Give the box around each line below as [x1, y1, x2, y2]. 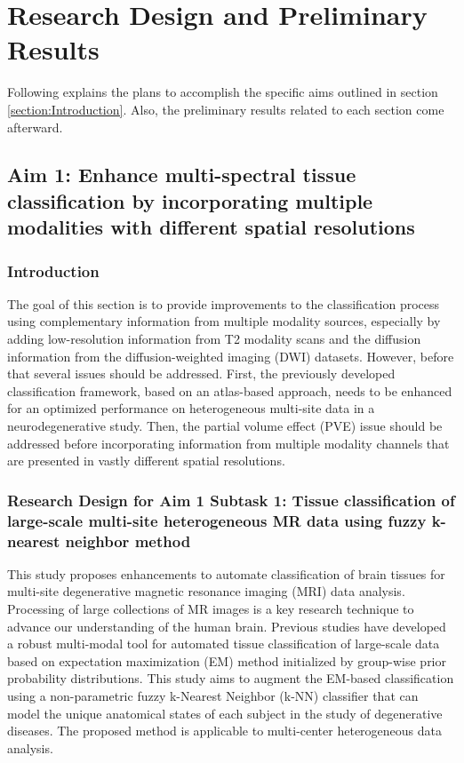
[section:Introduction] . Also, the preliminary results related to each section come [7, 99, 444, 118]
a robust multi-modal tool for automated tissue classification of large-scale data [7, 634, 440, 653]
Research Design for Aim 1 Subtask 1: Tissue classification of [7, 489, 455, 511]
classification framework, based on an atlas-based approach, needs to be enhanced [7, 381, 452, 400]
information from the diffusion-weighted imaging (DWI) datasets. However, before [7, 346, 454, 365]
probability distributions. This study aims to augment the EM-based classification [7, 669, 454, 687]
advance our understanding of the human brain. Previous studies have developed [7, 616, 446, 635]
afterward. [7, 117, 63, 136]
